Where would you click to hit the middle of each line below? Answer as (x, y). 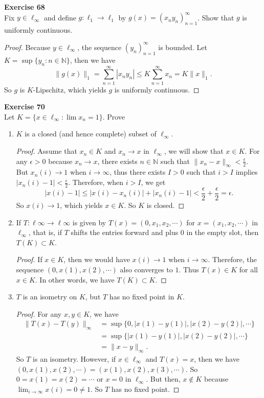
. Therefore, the (232, 259)
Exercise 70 (25, 107)
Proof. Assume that (47, 151)
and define (60, 17)
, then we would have (97, 259)
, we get (153, 182)
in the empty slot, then (223, 232)
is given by (89, 222)
